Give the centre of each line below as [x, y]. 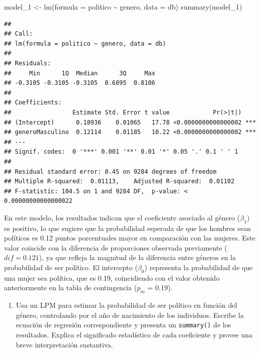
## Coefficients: [33, 103]
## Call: [19, 34]
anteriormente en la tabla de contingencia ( [71, 287]
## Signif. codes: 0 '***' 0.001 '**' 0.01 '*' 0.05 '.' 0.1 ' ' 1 [121, 152]
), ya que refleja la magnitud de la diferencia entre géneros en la [138, 257]
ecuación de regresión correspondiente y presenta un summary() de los [123, 325]
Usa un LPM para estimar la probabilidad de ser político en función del [126, 305]
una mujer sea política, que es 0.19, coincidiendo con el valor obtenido [112, 277]
